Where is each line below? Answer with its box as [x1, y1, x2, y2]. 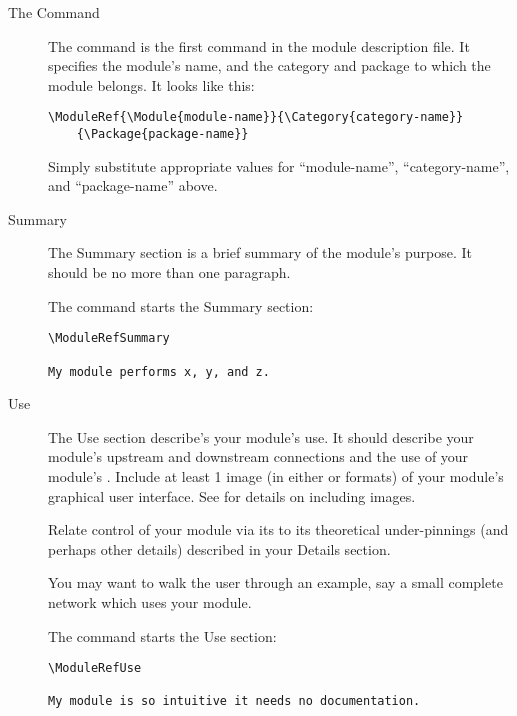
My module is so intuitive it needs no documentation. [48, 694, 421, 709]
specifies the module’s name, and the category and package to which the [48, 55, 491, 76]
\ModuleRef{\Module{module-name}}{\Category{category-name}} [48, 110, 464, 125]
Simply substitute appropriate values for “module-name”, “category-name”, [48, 155, 510, 176]
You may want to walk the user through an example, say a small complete [48, 572, 503, 593]
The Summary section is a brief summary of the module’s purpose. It [48, 242, 473, 263]
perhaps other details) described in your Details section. [48, 538, 391, 559]
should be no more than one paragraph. [48, 262, 291, 283]
